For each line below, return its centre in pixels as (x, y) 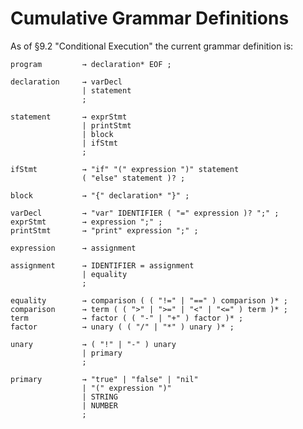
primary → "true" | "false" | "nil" (104, 379)
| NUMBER (99, 405)
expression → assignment (73, 248)
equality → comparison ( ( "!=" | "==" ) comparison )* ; (149, 300)
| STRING (99, 397)
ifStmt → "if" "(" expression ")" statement (125, 169)
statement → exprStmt (69, 117)
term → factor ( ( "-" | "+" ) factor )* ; (127, 318)
